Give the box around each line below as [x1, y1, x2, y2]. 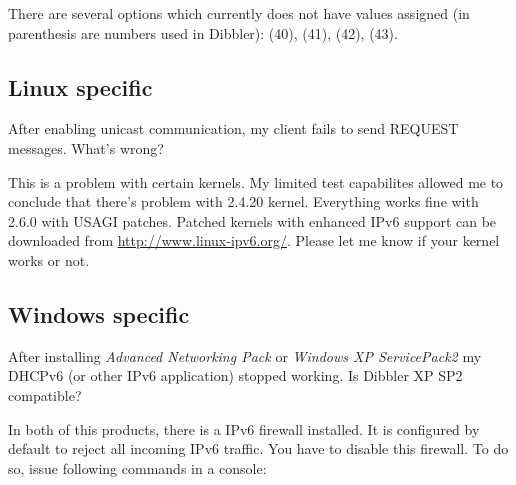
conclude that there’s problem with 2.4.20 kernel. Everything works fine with [8, 191, 479, 212]
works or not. [8, 249, 90, 270]
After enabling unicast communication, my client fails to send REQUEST [8, 118, 459, 139]
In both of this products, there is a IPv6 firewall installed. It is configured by [8, 418, 480, 439]
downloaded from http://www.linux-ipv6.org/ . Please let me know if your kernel [8, 230, 500, 251]
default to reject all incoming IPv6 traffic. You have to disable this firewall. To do [8, 438, 509, 459]
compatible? [8, 384, 82, 405]
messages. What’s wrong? [8, 137, 164, 158]
